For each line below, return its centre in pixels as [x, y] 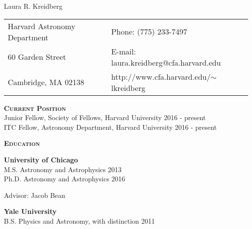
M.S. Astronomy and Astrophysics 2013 [63, 169]
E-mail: [124, 51]
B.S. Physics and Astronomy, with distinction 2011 [79, 220]
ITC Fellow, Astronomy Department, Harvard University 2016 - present [110, 127]
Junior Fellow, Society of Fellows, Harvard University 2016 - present [105, 117]
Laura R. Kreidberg [33, 6]
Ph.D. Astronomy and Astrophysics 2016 [65, 179]
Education [22, 143]
